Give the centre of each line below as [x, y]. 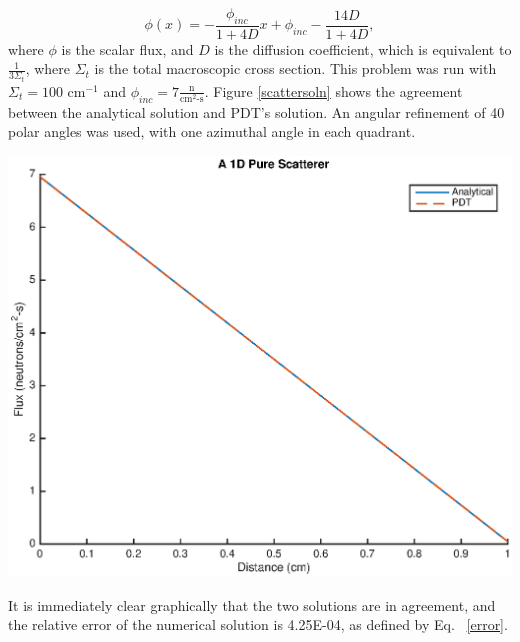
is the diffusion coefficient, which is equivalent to [363, 48]
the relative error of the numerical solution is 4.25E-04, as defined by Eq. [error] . [258, 624]
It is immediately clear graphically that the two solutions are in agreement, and [252, 604]
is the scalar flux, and [127, 48]
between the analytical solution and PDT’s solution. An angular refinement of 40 [256, 111]
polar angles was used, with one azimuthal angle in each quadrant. [212, 131]
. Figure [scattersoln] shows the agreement [333, 90]
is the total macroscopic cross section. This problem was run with [295, 68]
